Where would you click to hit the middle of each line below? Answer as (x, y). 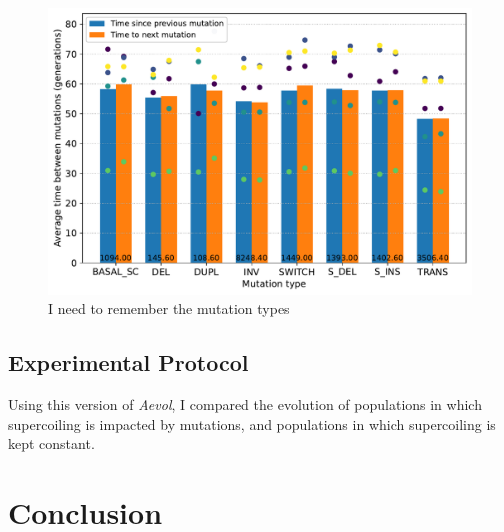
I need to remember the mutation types (169, 308)
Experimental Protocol (128, 362)
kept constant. (51, 443)
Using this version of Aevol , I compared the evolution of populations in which (245, 403)
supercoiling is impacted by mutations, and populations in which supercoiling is (252, 423)
